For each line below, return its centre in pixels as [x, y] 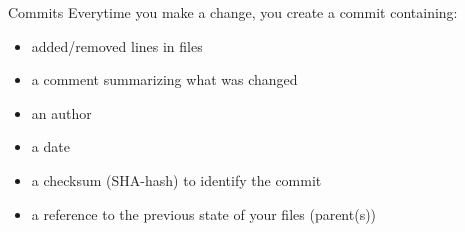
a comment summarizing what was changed [164, 79]
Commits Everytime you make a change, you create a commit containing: [233, 12]
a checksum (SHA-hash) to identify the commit [176, 179]
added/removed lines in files [117, 45]
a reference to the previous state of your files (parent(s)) [204, 213]
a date [50, 146]
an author [61, 112]
